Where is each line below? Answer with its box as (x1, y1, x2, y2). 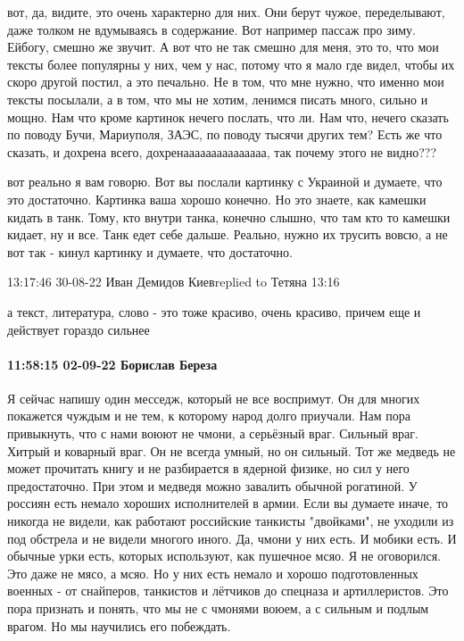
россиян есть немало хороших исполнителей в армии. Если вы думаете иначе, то (7, 494, 449, 512)
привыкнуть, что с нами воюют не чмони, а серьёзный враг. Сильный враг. (7, 424, 418, 443)
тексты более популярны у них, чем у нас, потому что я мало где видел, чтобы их (7, 54, 455, 73)
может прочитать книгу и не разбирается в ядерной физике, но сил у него (7, 459, 410, 478)
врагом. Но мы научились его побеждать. (7, 616, 231, 635)
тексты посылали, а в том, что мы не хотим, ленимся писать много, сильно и (7, 89, 428, 108)
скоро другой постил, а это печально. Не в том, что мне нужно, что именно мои (7, 72, 444, 91)
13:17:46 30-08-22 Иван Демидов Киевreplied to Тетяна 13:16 (7, 272, 340, 291)
